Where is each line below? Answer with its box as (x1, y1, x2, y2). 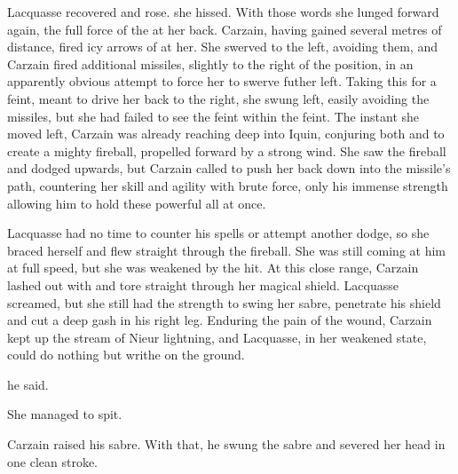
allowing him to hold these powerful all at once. (7, 194, 266, 212)
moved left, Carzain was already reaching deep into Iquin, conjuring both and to (7, 124, 445, 143)
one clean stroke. (7, 452, 98, 470)
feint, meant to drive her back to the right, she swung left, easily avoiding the (7, 89, 430, 107)
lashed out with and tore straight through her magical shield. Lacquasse (7, 275, 399, 294)
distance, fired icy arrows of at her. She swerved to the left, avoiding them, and (7, 37, 438, 56)
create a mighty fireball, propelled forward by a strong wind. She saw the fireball (7, 141, 446, 160)
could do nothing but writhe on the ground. (7, 345, 245, 364)
